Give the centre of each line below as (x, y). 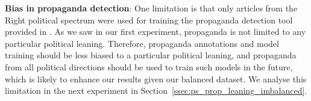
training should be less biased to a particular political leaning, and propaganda (151, 55)
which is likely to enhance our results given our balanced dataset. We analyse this (156, 78)
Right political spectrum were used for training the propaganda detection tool (149, 20)
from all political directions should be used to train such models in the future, (149, 66)
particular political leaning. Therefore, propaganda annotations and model (142, 43)
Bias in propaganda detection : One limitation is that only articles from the (151, 8)
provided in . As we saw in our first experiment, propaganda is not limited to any (155, 32)
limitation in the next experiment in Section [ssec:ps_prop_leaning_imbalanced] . (156, 90)
